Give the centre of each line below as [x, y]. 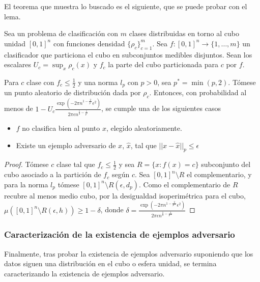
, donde [112, 209]
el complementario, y [219, 174]
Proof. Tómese [26, 164]
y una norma [98, 82]
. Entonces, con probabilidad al [198, 92]
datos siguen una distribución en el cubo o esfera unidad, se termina [110, 263]
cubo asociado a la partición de [53, 174]
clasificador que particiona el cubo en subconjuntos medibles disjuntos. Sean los [128, 54]
